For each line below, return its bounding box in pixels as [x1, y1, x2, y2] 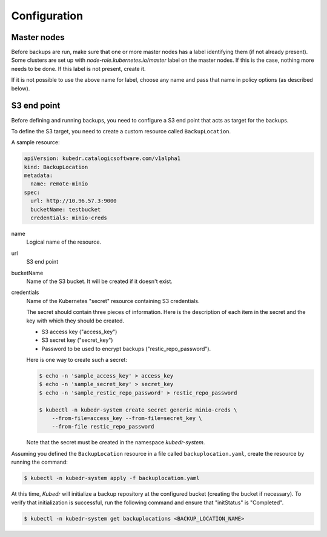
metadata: [24, 172, 53, 179]
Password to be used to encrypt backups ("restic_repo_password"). [41, 345, 211, 352]
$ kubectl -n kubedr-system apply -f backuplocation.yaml [24, 475, 200, 482]
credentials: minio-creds [30, 215, 107, 221]
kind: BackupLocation [24, 164, 88, 170]
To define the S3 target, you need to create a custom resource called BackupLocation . [11, 127, 231, 135]
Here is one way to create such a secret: [26, 356, 127, 364]
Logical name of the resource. [26, 238, 102, 245]
